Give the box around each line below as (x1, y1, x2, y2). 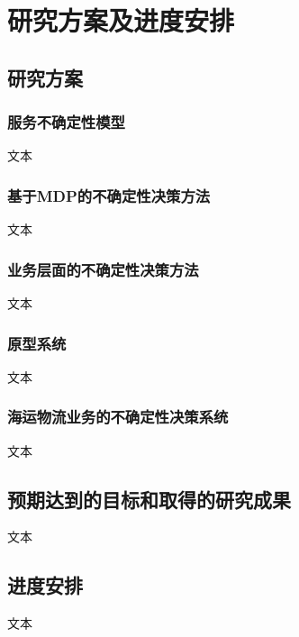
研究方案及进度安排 (7, 2, 235, 39)
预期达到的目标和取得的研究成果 (7, 485, 291, 513)
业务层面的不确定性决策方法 (7, 258, 199, 280)
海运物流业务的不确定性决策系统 (7, 405, 229, 428)
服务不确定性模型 (7, 111, 125, 133)
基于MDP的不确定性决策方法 (7, 184, 211, 206)
